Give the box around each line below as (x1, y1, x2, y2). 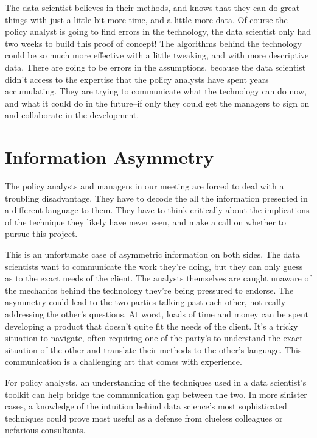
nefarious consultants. (5, 423, 86, 436)
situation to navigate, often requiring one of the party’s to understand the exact (5, 331, 303, 344)
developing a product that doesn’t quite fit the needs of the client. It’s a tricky (5, 319, 298, 332)
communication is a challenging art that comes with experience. (5, 355, 242, 368)
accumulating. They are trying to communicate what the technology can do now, (5, 85, 307, 97)
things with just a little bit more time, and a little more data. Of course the (5, 13, 288, 26)
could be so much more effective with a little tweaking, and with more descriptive (5, 49, 309, 62)
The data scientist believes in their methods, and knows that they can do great (5, 1, 300, 13)
